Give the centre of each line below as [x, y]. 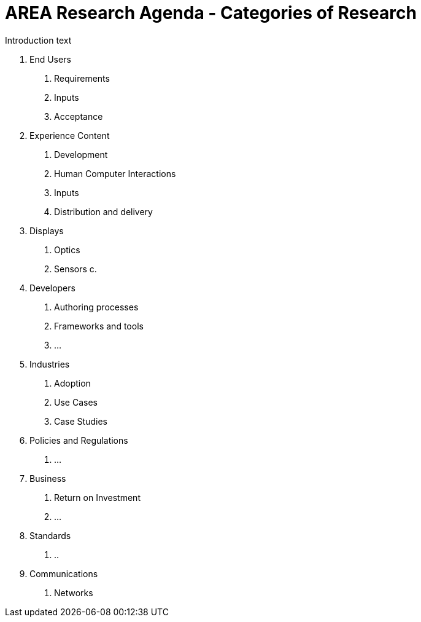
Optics [67, 250]
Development [81, 154]
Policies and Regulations [79, 440]
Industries [50, 364]
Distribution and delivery [103, 211]
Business [48, 478]
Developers [52, 288]
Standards [50, 535]
